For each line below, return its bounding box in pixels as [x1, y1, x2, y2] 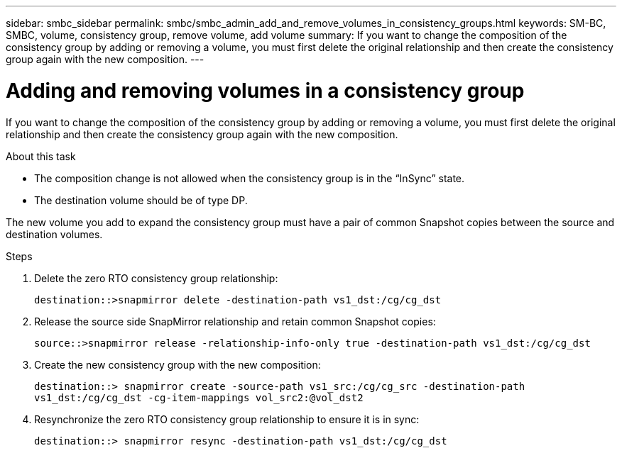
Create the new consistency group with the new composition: [34, 358, 321, 371]
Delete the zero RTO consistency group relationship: [34, 272, 278, 284]
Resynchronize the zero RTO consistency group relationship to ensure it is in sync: [34, 413, 420, 425]
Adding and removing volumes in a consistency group [6, 78, 525, 103]
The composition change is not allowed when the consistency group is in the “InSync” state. [34, 172, 465, 184]
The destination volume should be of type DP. [34, 194, 248, 206]
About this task [6, 150, 76, 162]
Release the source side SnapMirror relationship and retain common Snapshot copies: [34, 315, 436, 328]
